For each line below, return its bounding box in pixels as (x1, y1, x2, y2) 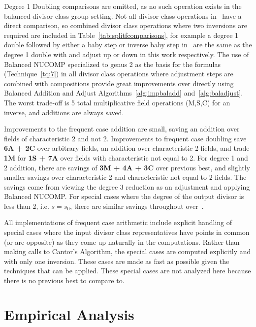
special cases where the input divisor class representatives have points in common (4, 227, 250, 237)
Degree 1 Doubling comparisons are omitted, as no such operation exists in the (4, 1, 242, 11)
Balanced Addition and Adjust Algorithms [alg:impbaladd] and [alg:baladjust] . (4, 88, 243, 98)
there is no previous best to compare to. (4, 275, 125, 286)
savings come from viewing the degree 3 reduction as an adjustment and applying (4, 181, 250, 192)
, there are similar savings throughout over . (70, 200, 204, 211)
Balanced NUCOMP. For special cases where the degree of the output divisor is (4, 191, 244, 201)
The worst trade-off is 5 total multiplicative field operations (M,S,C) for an (4, 97, 230, 107)
